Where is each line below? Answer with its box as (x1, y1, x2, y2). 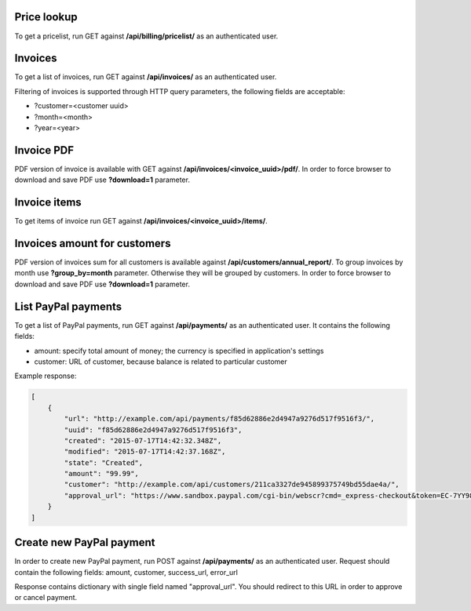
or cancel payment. (14, 593, 78, 602)
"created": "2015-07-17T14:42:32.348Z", (64, 436, 222, 445)
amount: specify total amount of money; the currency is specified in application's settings (34, 346, 324, 355)
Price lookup (14, 10, 78, 24)
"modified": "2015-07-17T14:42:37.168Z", (64, 447, 226, 456)
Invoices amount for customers (14, 237, 171, 250)
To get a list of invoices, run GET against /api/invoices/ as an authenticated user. (14, 72, 277, 82)
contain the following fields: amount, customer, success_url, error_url (14, 567, 239, 576)
